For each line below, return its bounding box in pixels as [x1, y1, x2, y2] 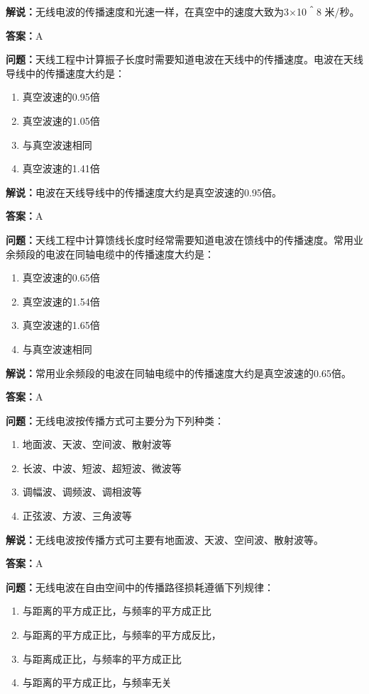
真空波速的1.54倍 [22, 293, 100, 308]
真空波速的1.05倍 [22, 113, 100, 128]
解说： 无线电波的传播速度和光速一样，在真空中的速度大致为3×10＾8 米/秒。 [6, 4, 360, 18]
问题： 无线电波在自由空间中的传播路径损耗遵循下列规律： [6, 579, 274, 594]
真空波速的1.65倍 [22, 318, 100, 332]
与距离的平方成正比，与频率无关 [22, 675, 172, 690]
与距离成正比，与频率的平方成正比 [22, 651, 182, 666]
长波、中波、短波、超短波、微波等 [22, 460, 182, 475]
